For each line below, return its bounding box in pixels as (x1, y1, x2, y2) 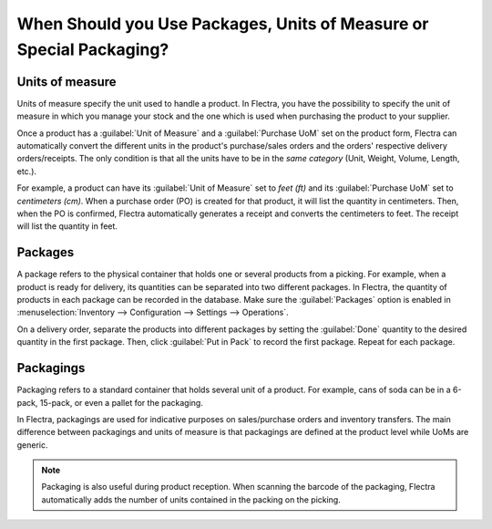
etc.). (16, 165, 36, 177)
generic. (16, 439, 49, 451)
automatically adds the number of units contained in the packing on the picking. (41, 493, 341, 505)
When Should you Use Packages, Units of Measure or (16, 14, 429, 34)
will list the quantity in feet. (16, 221, 118, 232)
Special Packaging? (16, 39, 169, 59)
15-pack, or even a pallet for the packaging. (39, 397, 204, 408)
